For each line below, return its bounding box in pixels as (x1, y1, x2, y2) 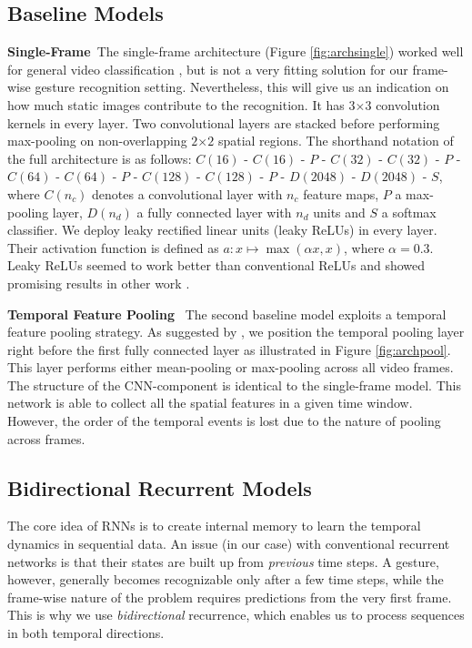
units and (313, 202, 366, 221)
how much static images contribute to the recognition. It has (7, 95, 345, 114)
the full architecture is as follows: (7, 148, 192, 167)
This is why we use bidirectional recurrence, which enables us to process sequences (7, 605, 465, 624)
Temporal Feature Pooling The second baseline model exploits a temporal (7, 304, 447, 323)
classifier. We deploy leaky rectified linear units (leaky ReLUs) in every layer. (7, 220, 437, 239)
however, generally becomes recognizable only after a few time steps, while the (7, 570, 444, 589)
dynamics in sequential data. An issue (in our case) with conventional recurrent (7, 534, 450, 553)
